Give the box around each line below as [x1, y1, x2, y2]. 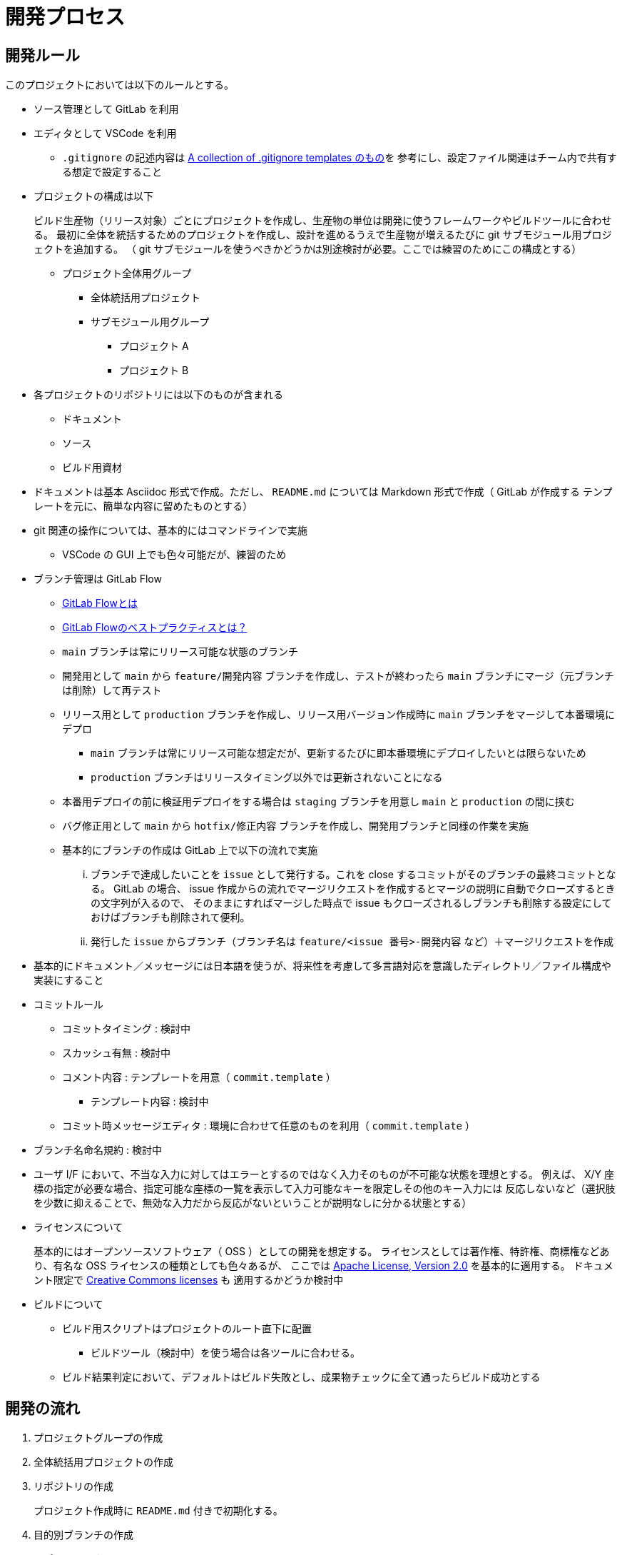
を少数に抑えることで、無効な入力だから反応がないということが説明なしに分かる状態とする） [34, 1197, 472, 1209]
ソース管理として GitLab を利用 [34, 103, 179, 116]
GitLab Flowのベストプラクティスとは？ [62, 621, 248, 634]
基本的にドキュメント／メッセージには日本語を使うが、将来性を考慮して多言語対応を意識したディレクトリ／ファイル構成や [34, 960, 612, 972]
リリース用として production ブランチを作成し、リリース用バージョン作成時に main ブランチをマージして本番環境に [62, 708, 615, 721]
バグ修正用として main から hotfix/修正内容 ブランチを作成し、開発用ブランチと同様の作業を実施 [62, 820, 529, 832]
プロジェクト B [119, 364, 189, 377]
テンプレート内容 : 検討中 [91, 1095, 209, 1108]
